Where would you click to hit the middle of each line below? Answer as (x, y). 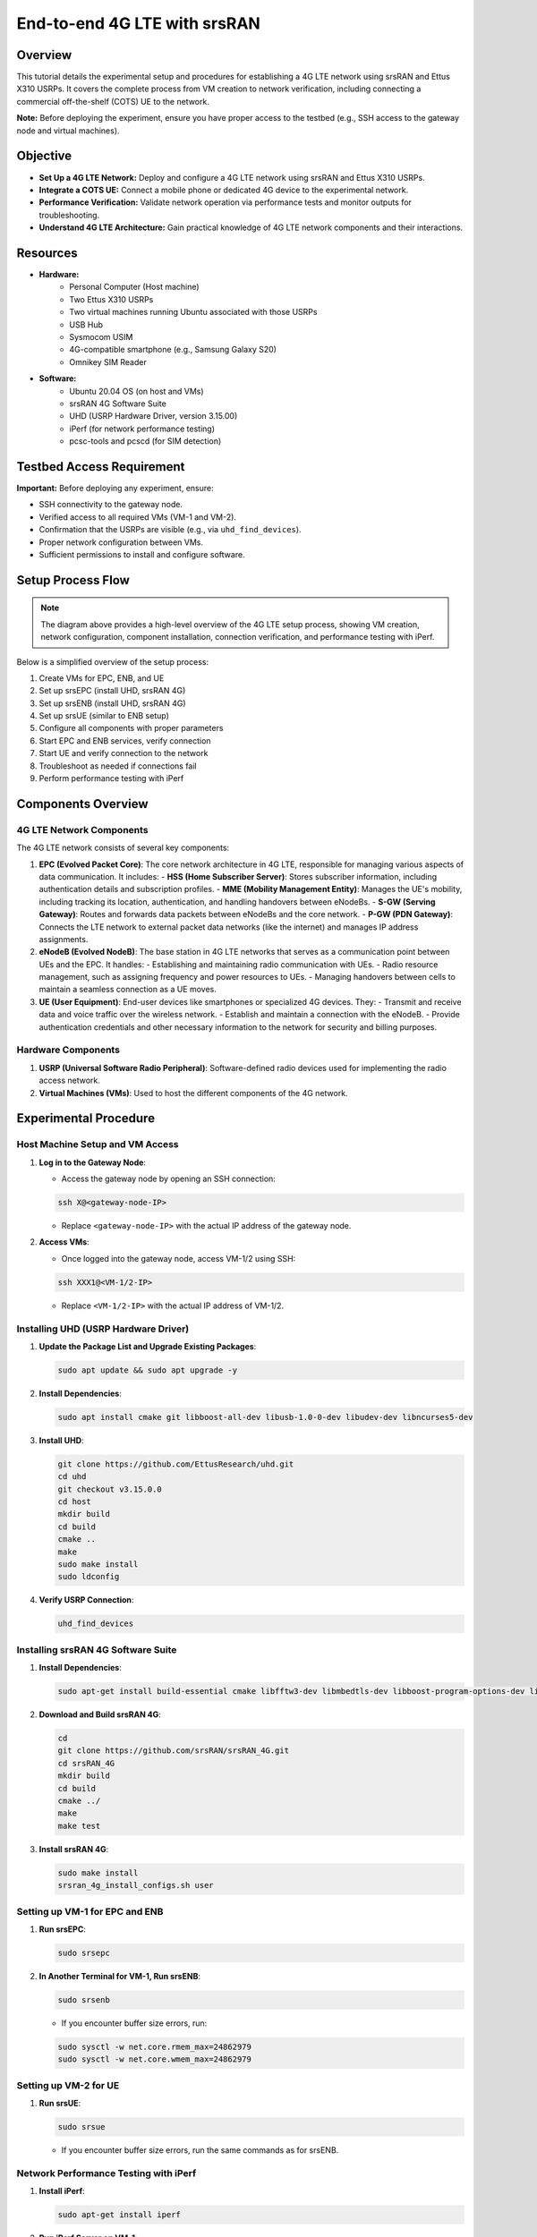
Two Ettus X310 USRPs (111, 299)
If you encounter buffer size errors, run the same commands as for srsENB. (200, 2150)
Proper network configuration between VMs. (121, 542)
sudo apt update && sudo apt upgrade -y (147, 1370)
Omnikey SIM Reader (108, 361)
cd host (74, 1502)
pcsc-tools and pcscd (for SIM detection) (145, 441)
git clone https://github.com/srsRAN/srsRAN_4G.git (174, 1751)
